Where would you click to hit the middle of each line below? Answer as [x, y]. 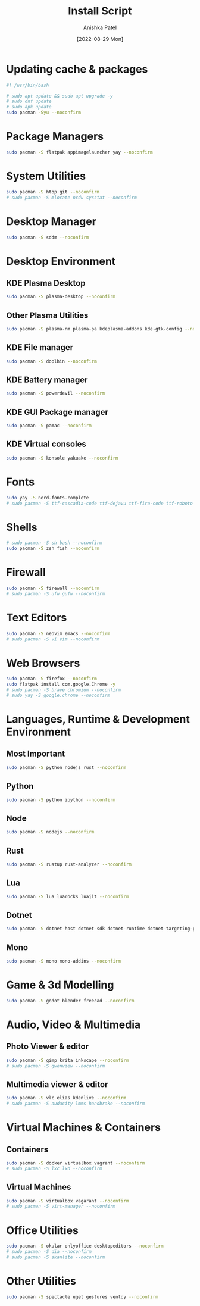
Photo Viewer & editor [48, 1047]
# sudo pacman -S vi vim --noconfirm [53, 639]
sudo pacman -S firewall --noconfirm [53, 588]
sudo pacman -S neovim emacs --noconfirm [58, 633]
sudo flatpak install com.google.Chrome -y [61, 685]
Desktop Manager [51, 221]
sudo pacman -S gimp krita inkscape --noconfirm [68, 1060]
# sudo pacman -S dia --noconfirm [49, 1252]
